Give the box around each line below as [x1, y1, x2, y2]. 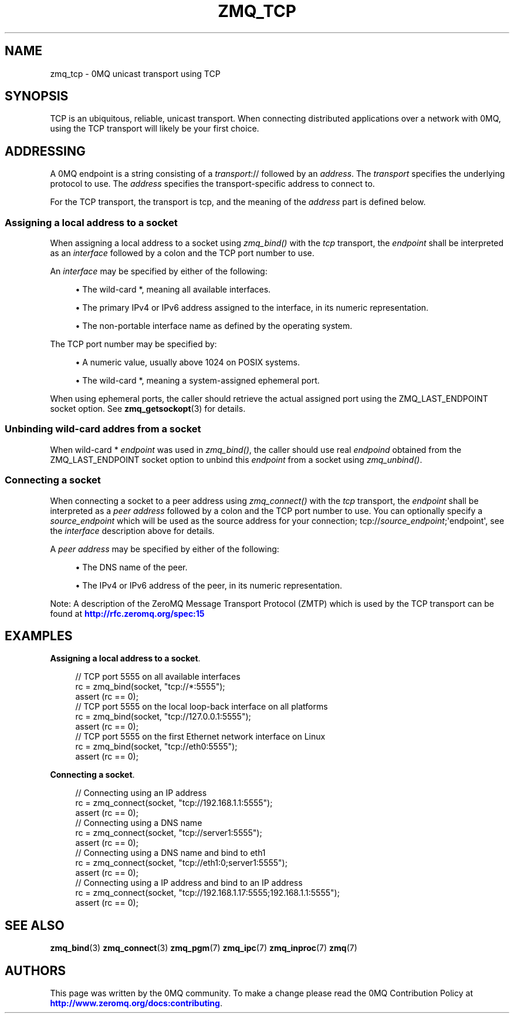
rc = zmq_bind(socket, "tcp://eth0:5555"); [75, 741, 238, 752]
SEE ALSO [5, 918, 65, 933]
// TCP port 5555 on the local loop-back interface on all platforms [75, 701, 328, 712]
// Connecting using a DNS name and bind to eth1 [75, 848, 266, 858]
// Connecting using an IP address [75, 788, 207, 798]
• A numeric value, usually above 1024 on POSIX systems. [75, 357, 300, 368]
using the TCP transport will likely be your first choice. [50, 123, 259, 134]
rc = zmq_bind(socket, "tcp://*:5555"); [75, 681, 225, 692]
